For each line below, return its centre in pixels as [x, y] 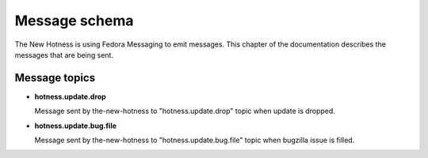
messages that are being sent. [64, 55]
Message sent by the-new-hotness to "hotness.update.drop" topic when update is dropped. [185, 111]
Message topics [55, 78]
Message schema [74, 21]
